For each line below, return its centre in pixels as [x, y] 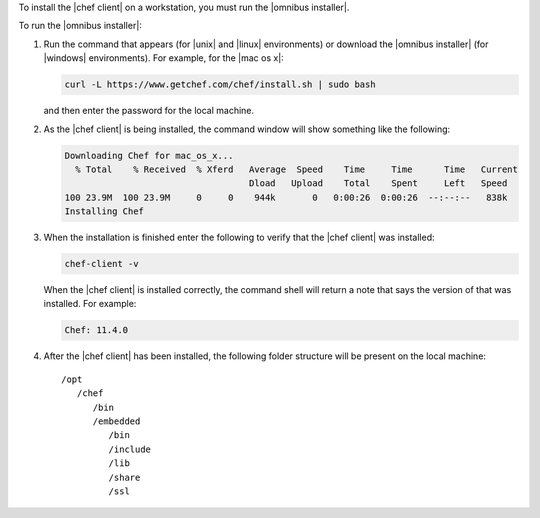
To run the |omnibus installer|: [80, 26]
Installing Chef [104, 211]
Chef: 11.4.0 [96, 330]
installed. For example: [90, 304]
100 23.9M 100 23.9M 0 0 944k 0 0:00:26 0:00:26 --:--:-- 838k [286, 197]
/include [130, 449]
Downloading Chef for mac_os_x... [149, 155]
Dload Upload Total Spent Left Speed [378, 183]
